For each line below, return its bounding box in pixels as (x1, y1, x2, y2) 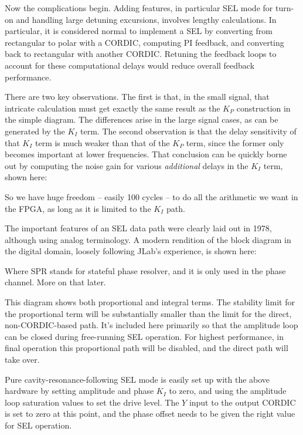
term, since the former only (186, 136, 284, 149)
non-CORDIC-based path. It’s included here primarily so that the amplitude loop (5, 319, 298, 331)
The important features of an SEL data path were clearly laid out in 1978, (5, 222, 272, 234)
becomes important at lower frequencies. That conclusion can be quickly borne (5, 148, 287, 160)
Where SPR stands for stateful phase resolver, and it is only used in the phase (5, 264, 286, 276)
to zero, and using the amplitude (169, 385, 287, 397)
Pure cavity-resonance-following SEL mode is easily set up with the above (5, 373, 270, 385)
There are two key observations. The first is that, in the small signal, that (5, 90, 270, 103)
